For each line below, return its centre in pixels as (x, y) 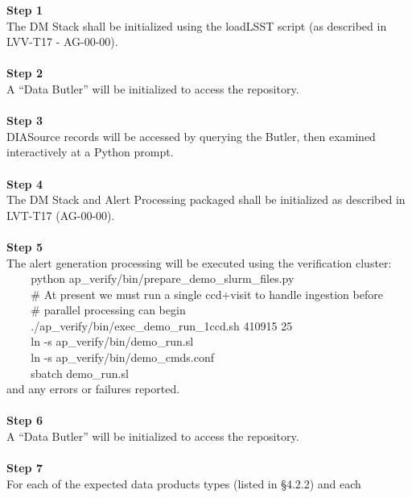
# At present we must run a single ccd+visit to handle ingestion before (207, 294)
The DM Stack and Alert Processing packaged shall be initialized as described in (206, 199)
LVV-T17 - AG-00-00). (62, 41)
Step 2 (25, 73)
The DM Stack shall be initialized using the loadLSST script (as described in (197, 25)
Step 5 (25, 246)
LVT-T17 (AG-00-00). (61, 215)
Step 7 (25, 468)
